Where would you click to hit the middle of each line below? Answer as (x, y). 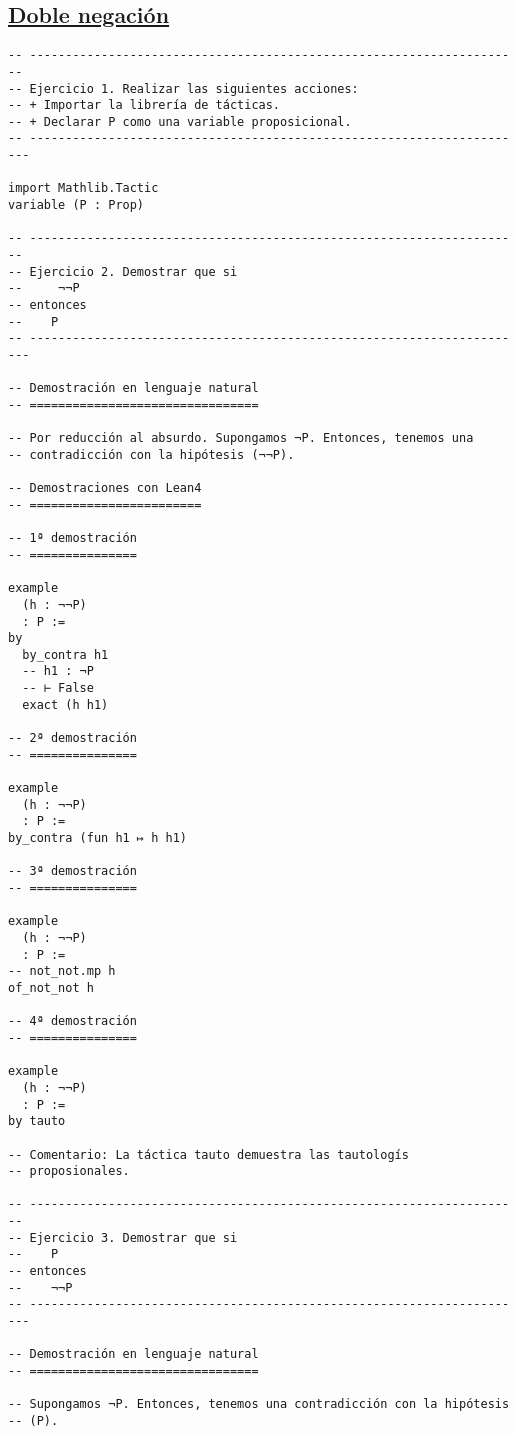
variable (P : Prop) (76, 205)
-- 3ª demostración (72, 871)
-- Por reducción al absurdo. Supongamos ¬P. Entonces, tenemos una (241, 438)
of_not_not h (51, 987)
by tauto (37, 1121)
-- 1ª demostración (72, 538)
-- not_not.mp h (62, 971)
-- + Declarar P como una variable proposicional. (180, 121)
